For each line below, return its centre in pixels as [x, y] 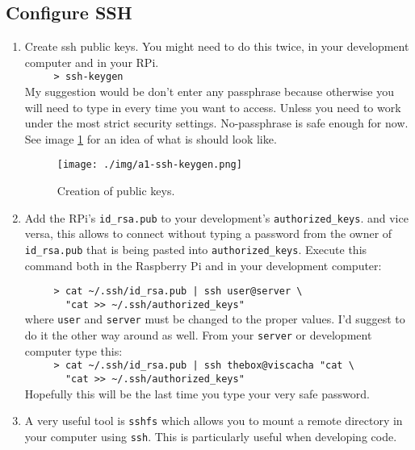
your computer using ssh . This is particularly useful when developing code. [211, 436]
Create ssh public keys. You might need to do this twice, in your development [217, 46]
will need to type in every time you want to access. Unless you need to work [213, 107]
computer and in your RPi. [92, 62]
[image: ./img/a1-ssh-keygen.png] [149, 165]
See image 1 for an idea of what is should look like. [151, 138]
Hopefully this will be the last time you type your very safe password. [197, 393]
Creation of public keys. [116, 191]
